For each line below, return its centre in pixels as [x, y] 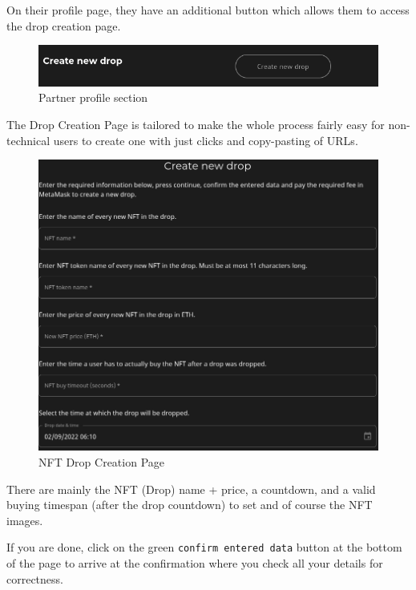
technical [28, 140]
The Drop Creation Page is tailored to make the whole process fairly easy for [196, 124]
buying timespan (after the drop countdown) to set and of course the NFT [190, 505]
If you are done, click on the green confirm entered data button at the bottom [204, 547]
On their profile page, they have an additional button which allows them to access [208, 10]
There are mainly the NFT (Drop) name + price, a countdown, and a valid [191, 489]
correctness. [35, 578]
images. [25, 520]
